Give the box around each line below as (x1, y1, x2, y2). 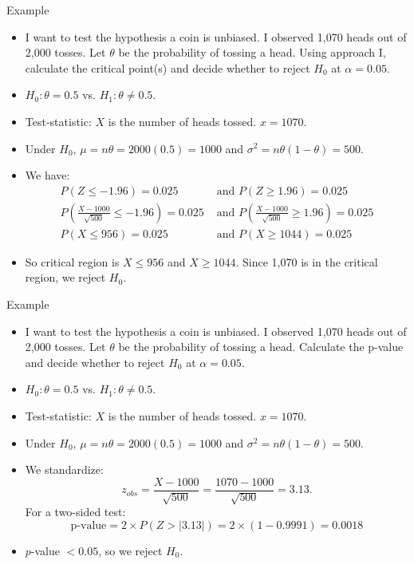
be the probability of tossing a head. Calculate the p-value (118, 338, 404, 355)
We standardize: (25, 461, 104, 478)
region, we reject (25, 269, 106, 286)
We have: (25, 167, 70, 183)
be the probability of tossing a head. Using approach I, (118, 44, 386, 61)
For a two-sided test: (25, 503, 126, 520)
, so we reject (98, 542, 163, 558)
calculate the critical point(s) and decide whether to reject (25, 59, 310, 76)
